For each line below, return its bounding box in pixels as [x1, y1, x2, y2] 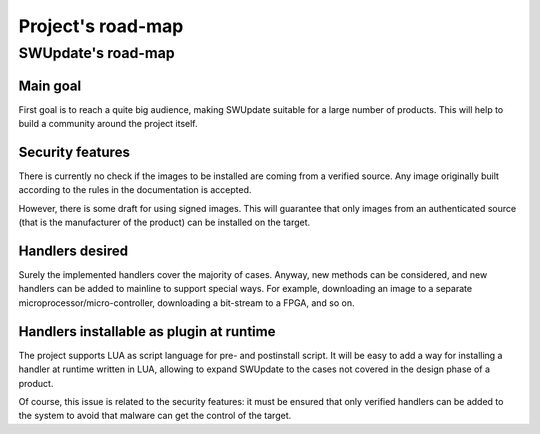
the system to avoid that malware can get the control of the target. [18, 410, 292, 422]
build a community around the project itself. [18, 118, 199, 130]
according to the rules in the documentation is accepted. [18, 184, 252, 196]
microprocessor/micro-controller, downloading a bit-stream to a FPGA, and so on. [18, 296, 355, 309]
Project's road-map [18, 15, 184, 37]
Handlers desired [18, 243, 129, 259]
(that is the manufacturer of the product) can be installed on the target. [18, 216, 311, 229]
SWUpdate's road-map [18, 44, 175, 62]
